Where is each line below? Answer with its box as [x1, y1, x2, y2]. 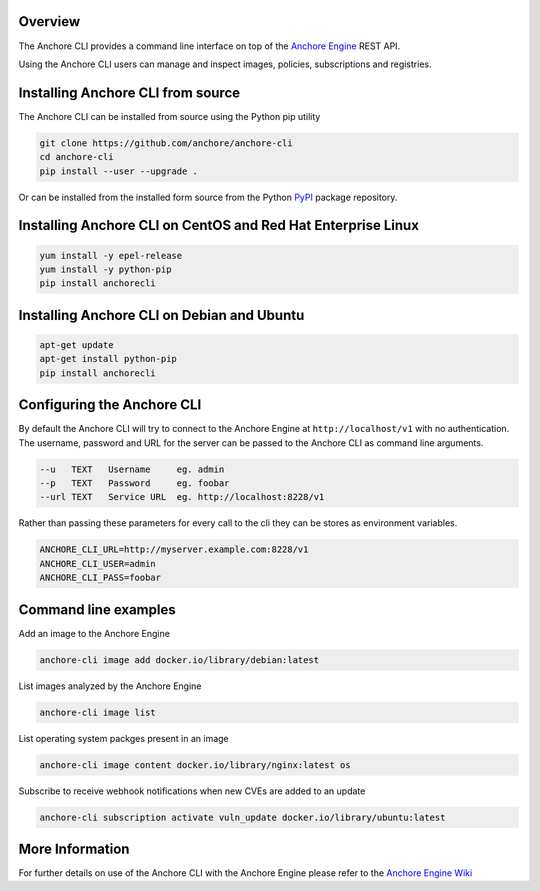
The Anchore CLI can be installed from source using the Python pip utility [18, 110, 321, 122]
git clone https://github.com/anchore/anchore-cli [39, 137, 294, 149]
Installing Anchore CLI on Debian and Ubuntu [18, 306, 305, 324]
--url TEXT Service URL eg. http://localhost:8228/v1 [39, 491, 325, 503]
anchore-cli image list [39, 706, 157, 718]
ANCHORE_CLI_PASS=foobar [39, 572, 162, 584]
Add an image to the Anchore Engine [18, 627, 170, 639]
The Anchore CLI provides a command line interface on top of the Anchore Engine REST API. [18, 40, 401, 52]
